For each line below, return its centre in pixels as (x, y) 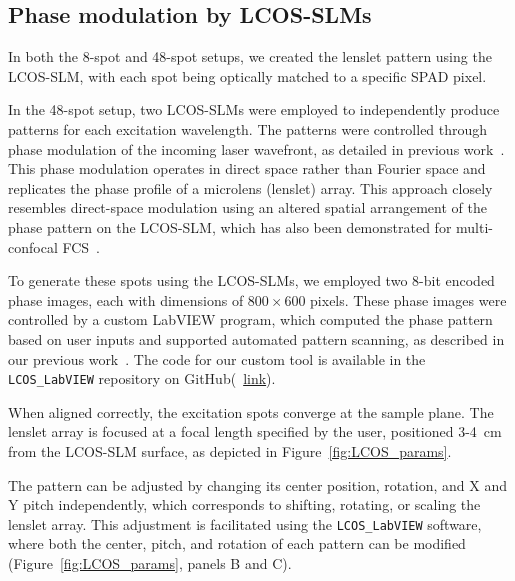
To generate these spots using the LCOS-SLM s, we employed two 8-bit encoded (251, 280)
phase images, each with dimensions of (126, 299)
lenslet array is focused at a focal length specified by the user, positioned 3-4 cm (255, 431)
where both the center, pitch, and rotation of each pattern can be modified (237, 543)
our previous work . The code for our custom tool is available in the (217, 358)
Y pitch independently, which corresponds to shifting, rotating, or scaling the (244, 504)
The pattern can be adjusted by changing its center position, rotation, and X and (257, 484)
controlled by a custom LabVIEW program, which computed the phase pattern (250, 319)
